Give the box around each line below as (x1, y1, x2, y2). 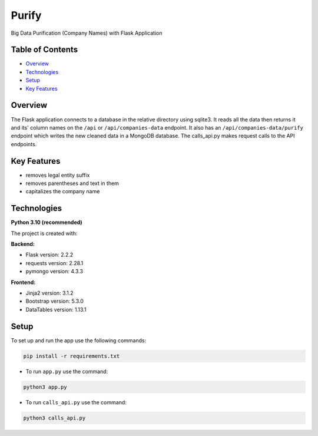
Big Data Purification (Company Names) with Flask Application (11, 29, 163, 37)
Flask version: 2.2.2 (25, 251, 74, 259)
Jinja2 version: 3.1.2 (25, 289, 74, 297)
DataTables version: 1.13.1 (25, 306, 87, 313)
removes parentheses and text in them (25, 180, 119, 187)
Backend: (11, 240, 35, 247)
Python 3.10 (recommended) (11, 219, 82, 226)
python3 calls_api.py (23, 414, 86, 421)
